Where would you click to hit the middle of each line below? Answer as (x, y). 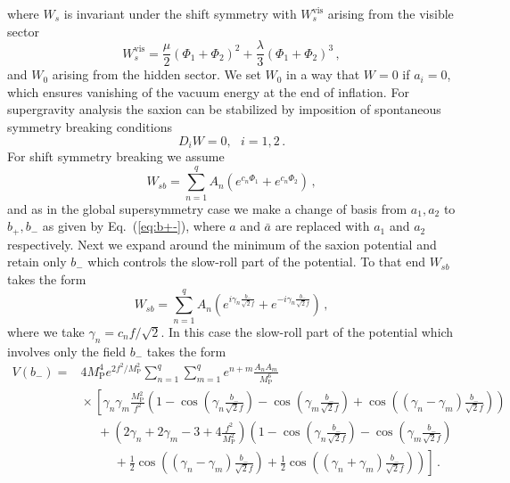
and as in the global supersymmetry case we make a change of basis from (207, 208)
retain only (37, 262)
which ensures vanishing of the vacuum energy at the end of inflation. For (208, 91)
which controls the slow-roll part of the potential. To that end (256, 262)
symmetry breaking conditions (90, 127)
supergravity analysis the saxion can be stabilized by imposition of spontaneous (224, 109)
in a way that (323, 74)
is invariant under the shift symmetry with (180, 13)
